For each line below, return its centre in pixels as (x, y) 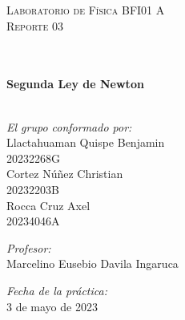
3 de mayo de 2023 (52, 306)
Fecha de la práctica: (57, 290)
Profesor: (29, 247)
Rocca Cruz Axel (48, 205)
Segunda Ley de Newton (75, 84)
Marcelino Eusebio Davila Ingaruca (92, 263)
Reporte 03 (35, 25)
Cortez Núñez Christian (65, 174)
